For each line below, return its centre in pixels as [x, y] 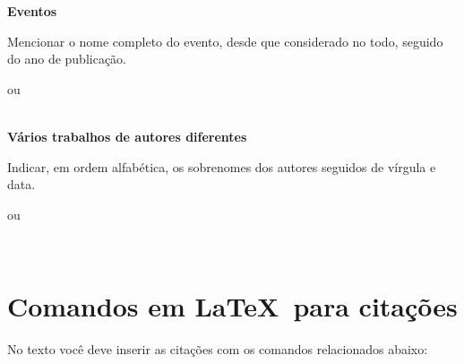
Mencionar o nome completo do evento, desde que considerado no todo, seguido [225, 41]
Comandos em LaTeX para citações [232, 306]
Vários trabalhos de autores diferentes [127, 136]
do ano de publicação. [67, 59]
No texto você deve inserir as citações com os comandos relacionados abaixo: [218, 349]
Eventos [32, 11]
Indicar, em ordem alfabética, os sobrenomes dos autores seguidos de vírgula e [222, 166]
